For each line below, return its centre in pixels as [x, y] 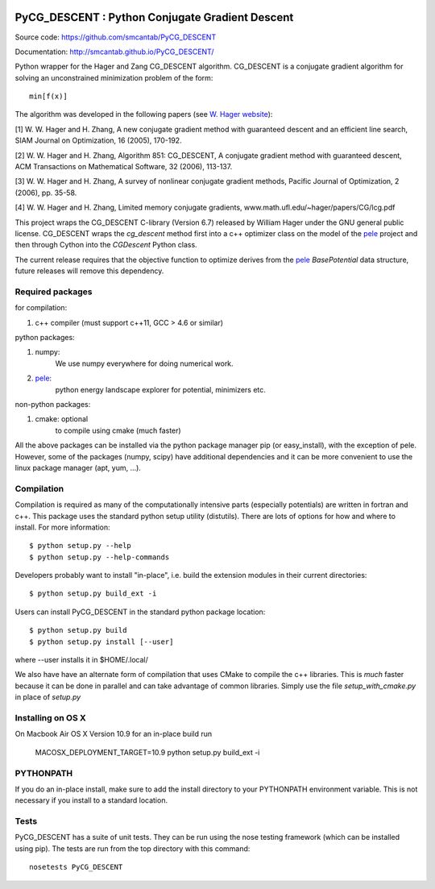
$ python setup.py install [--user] [101, 642]
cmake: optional [62, 419]
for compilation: [41, 308]
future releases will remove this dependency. [89, 271]
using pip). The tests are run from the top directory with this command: [133, 848]
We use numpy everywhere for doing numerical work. [144, 363]
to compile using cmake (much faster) [118, 430]
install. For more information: [62, 527]
